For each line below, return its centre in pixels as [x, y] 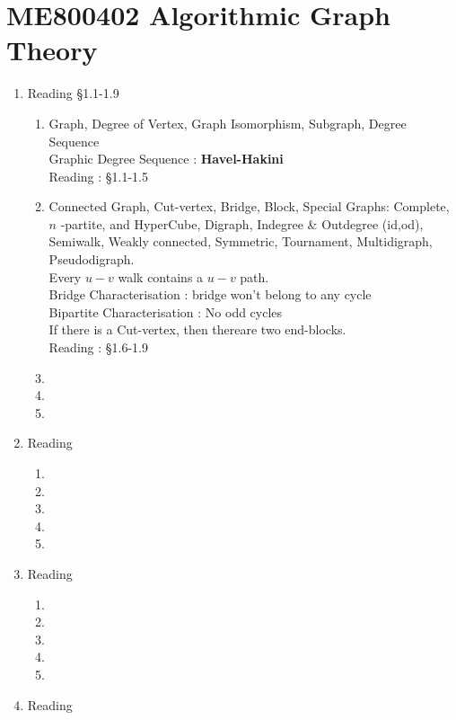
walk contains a [161, 276]
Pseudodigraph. [92, 259]
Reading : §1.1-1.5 [99, 176]
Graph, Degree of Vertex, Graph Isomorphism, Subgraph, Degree [228, 123]
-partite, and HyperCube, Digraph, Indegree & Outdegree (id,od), [242, 223]
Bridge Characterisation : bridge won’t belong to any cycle [210, 294]
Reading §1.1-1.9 [73, 93]
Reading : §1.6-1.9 [99, 347]
